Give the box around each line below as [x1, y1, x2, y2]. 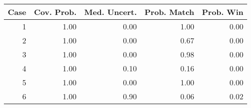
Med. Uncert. [84, 6, 137, 17]
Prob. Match [144, 6, 195, 17]
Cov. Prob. [33, 6, 77, 17]
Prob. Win [202, 6, 244, 17]
